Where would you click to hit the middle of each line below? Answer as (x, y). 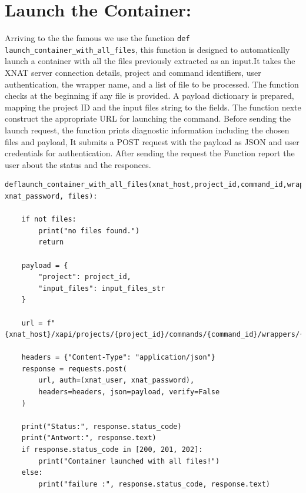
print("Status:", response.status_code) (102, 426)
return (51, 242)
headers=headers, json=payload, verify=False (129, 392)
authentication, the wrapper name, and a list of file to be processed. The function (152, 84)
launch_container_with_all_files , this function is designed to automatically (147, 49)
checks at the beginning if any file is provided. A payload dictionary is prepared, (149, 95)
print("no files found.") (89, 231)
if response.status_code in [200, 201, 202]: (112, 450)
